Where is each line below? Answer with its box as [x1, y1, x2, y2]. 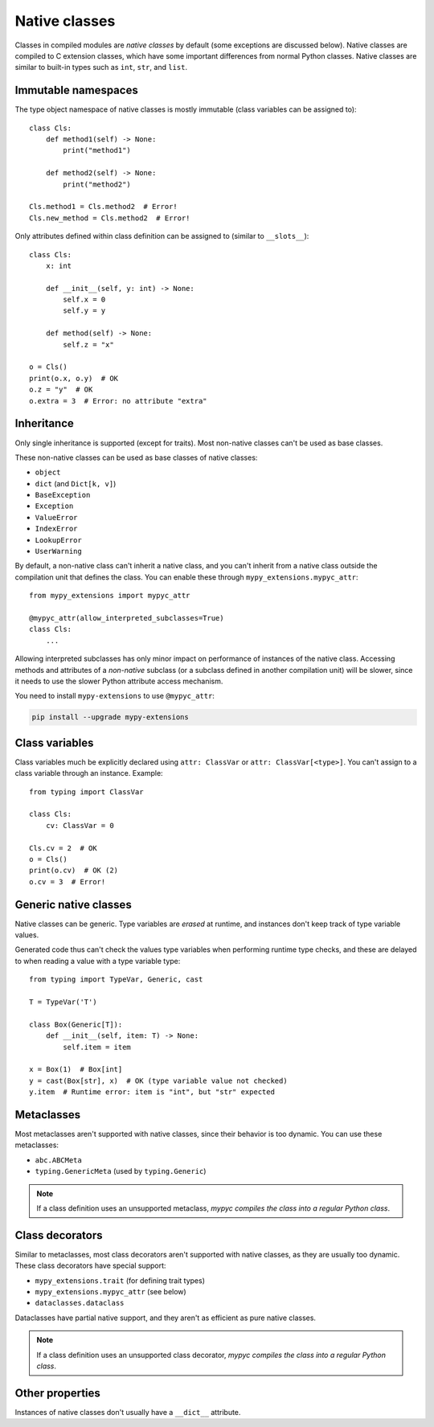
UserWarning [35, 547, 82, 556]
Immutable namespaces [14, 84, 138, 97]
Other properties [14, 1386, 100, 1400]
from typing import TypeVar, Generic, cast [29, 975, 203, 984]
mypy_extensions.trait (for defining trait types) [35, 1275, 205, 1286]
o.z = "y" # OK [29, 385, 93, 394]
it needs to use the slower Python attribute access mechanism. [14, 676, 223, 686]
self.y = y [63, 306, 106, 315]
